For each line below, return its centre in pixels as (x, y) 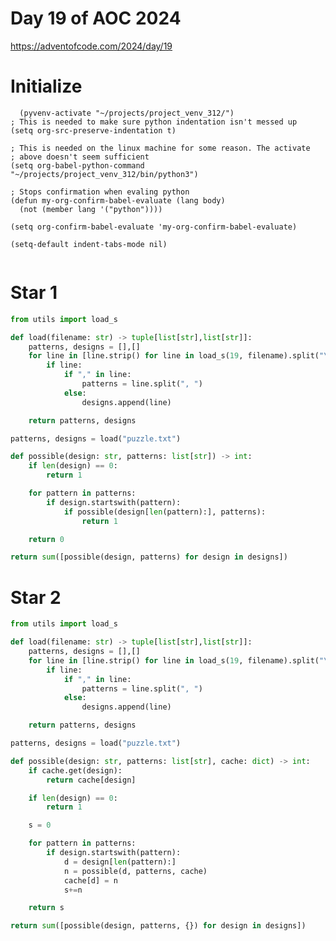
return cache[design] (91, 780)
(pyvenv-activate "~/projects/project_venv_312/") (127, 113)
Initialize (46, 86)
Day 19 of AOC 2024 (96, 18)
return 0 (46, 539)
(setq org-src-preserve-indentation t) (93, 130)
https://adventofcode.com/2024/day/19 (91, 46)
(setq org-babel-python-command (77, 165)
